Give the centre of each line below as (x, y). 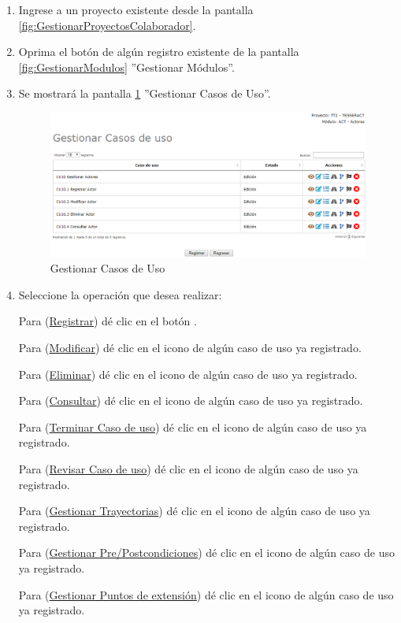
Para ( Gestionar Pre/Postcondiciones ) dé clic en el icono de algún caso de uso (206, 553)
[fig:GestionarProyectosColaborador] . (107, 25)
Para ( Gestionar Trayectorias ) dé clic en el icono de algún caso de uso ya (194, 511)
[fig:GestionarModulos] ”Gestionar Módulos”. (126, 67)
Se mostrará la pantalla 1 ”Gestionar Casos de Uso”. (145, 93)
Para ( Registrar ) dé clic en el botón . (108, 321)
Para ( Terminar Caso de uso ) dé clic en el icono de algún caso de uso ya (193, 426)
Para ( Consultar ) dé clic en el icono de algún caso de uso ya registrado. (191, 400)
